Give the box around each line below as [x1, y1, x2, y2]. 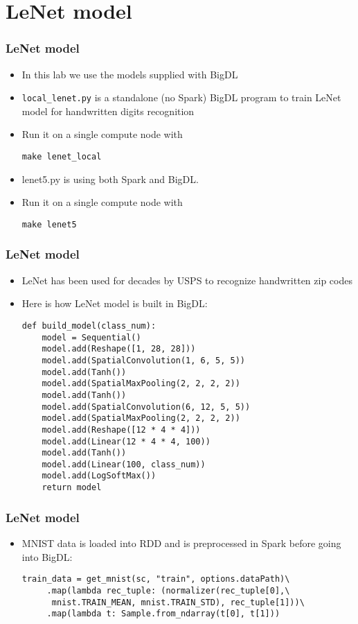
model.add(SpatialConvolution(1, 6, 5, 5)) [42, 355, 245, 365]
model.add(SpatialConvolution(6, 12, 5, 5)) [42, 401, 251, 412]
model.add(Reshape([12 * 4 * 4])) [42, 424, 201, 435]
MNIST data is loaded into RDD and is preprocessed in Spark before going [21, 536, 341, 550]
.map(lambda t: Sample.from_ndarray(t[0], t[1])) [46, 609, 280, 619]
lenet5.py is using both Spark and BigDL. [21, 171, 199, 186]
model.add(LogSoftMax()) [42, 471, 156, 481]
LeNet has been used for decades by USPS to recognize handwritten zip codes [21, 272, 352, 287]
